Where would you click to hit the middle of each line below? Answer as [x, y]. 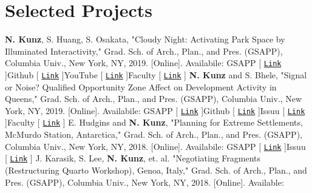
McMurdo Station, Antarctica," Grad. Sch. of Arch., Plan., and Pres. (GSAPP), [154, 134]
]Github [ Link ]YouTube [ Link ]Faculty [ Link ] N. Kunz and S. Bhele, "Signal [156, 74]
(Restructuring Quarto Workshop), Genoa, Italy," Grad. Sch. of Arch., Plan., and [156, 170]
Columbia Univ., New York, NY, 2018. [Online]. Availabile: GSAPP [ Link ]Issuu [155, 146]
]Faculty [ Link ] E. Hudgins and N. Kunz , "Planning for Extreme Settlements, [154, 122]
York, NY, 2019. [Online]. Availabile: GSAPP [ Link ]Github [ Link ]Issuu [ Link [155, 110]
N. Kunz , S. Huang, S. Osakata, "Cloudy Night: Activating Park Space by [145, 39]
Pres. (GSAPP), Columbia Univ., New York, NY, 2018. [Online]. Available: [144, 182]
